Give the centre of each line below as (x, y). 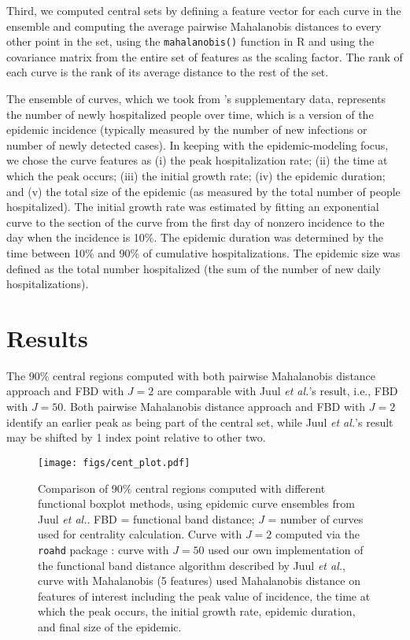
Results (47, 337)
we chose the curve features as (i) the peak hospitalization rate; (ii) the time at (197, 160)
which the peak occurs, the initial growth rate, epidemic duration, (197, 611)
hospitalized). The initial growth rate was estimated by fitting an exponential (193, 207)
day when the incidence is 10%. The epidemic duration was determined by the (195, 237)
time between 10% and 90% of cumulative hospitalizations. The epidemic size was (203, 252)
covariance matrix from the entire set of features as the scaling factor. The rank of (205, 56)
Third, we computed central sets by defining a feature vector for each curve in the (204, 10)
